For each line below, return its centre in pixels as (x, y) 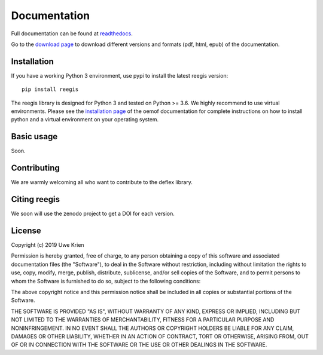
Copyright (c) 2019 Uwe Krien (48, 245)
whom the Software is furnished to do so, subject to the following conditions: (106, 281)
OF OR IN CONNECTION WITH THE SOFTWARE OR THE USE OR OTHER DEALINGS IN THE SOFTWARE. (139, 345)
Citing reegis (35, 199)
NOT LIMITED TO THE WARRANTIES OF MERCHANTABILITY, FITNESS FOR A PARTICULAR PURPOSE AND (143, 320)
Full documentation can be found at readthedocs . (72, 33)
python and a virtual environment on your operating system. (85, 120)
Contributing (35, 168)
